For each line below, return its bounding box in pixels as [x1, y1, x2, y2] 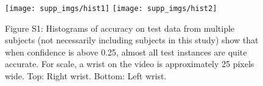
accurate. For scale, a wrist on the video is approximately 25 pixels [5, 57, 254, 70]
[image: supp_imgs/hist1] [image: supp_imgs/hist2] [5, 4, 217, 13]
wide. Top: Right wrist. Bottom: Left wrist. [5, 70, 167, 82]
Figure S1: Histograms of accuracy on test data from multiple [5, 21, 235, 34]
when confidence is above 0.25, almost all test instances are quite [5, 45, 247, 58]
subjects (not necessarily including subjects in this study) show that [5, 34, 259, 46]
